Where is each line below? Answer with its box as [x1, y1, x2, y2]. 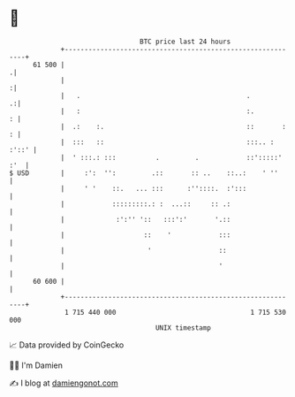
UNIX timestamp [155, 323, 212, 332]
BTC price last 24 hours [140, 37, 231, 46]
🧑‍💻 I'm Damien [9, 360, 64, 370]
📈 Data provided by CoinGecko [9, 340, 125, 350]
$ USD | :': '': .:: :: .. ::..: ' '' [9, 168, 278, 178]
